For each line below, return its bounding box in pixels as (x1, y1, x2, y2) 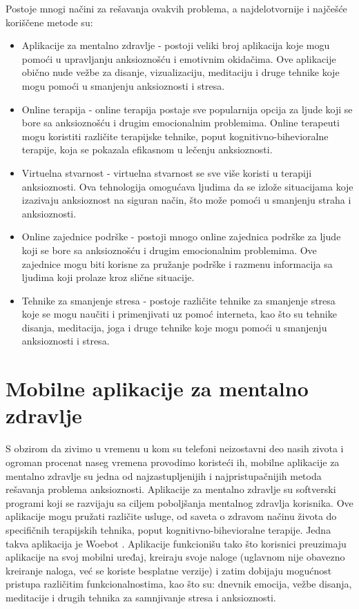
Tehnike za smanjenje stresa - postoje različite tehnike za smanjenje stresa (21, 293, 336, 307)
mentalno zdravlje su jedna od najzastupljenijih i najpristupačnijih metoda (6, 468, 322, 483)
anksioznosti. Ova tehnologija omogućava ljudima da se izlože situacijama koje (21, 179, 353, 193)
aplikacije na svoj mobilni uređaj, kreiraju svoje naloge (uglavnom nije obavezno (6, 550, 345, 564)
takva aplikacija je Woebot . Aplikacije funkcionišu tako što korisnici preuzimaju (6, 536, 347, 550)
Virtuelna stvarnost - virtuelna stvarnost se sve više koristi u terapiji (21, 165, 312, 180)
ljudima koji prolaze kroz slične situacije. (21, 270, 195, 284)
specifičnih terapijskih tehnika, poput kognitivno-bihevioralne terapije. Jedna (6, 522, 331, 536)
